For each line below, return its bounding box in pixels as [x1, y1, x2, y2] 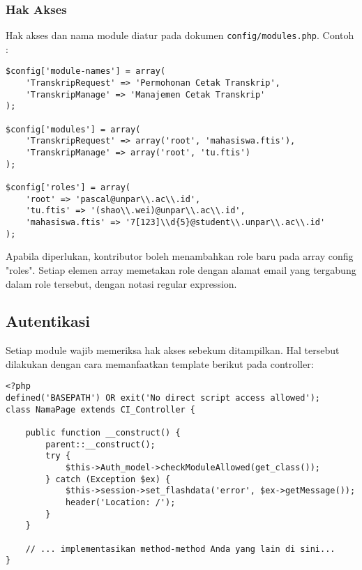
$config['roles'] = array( [6, 183, 130, 193]
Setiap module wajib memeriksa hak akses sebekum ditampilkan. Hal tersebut [6, 343, 340, 357]
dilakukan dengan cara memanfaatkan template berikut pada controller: [6, 356, 314, 371]
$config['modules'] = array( [6, 124, 141, 134]
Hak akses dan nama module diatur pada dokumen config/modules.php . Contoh [6, 28, 354, 43]
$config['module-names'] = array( [6, 66, 166, 77]
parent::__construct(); [45, 439, 156, 449]
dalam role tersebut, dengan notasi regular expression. [6, 276, 237, 291]
